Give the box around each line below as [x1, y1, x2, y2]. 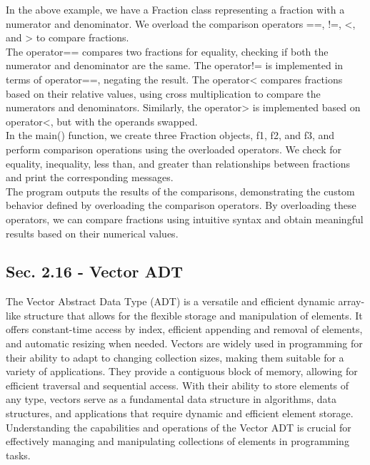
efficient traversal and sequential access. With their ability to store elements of [6, 377, 349, 392]
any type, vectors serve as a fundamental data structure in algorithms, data [6, 392, 336, 407]
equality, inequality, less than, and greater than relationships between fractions [6, 155, 351, 170]
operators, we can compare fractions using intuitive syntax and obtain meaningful [6, 211, 364, 226]
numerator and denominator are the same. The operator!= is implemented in [6, 58, 344, 73]
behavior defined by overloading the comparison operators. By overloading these [6, 198, 356, 213]
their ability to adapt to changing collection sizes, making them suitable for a [6, 349, 344, 364]
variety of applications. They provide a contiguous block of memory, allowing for [6, 364, 358, 379]
